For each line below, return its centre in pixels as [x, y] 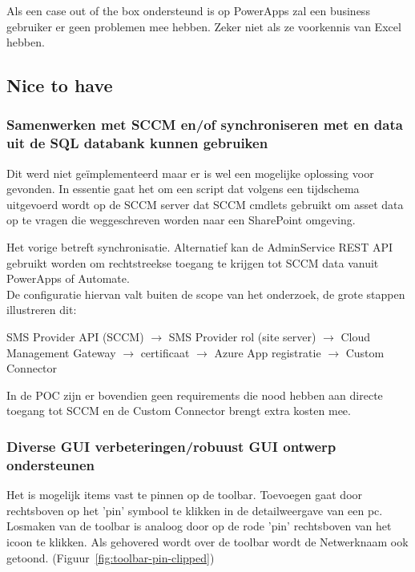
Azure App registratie [268, 352]
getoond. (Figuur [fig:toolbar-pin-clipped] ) [111, 557]
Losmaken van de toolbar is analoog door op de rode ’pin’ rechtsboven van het [199, 526]
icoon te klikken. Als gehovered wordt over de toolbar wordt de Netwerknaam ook [207, 541]
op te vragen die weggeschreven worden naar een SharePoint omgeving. [181, 220]
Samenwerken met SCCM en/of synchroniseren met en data [205, 125]
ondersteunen [51, 464]
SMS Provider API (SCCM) [75, 337]
